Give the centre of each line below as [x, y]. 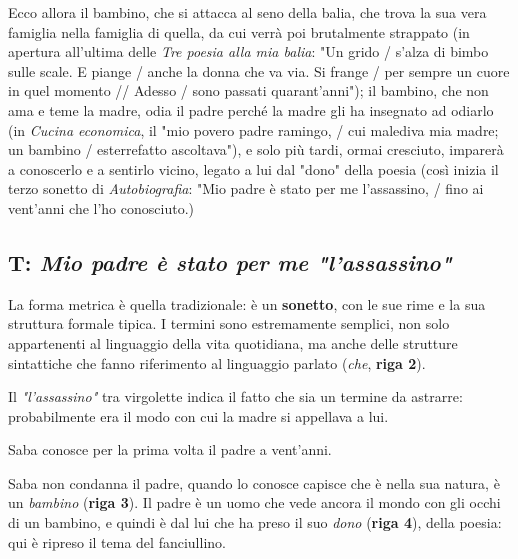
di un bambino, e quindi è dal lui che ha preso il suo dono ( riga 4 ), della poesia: [255, 522]
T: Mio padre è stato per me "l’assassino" [230, 261]
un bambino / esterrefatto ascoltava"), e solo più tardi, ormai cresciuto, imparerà [256, 149]
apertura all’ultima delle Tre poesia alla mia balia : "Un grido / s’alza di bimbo [248, 51]
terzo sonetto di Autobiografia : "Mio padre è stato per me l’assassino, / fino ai [246, 188]
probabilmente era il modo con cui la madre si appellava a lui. [198, 415]
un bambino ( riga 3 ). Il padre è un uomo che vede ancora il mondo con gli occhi [254, 502]
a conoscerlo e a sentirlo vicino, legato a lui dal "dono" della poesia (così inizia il [253, 168]
